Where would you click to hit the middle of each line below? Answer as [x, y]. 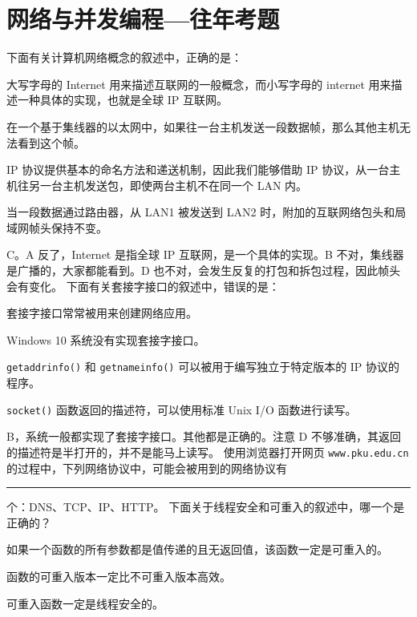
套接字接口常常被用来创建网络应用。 [102, 313]
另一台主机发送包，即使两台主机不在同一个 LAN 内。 [168, 185]
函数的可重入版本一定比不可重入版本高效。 [119, 576]
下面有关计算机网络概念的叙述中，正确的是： [124, 57]
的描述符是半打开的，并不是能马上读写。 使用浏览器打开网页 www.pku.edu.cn [208, 452]
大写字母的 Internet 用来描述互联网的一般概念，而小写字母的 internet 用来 [199, 84]
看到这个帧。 [51, 142]
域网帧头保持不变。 [57, 227]
